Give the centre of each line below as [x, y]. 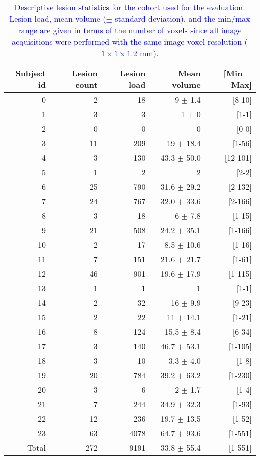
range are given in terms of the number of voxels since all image [130, 30]
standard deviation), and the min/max [183, 18]
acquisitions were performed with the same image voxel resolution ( [130, 41]
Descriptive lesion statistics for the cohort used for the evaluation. [130, 7]
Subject [31, 73]
